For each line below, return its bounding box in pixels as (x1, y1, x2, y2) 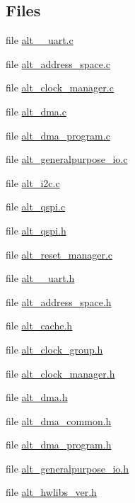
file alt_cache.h (6, 318, 73, 333)
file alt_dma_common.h (6, 413, 112, 428)
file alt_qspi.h (6, 222, 66, 237)
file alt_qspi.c (6, 199, 66, 214)
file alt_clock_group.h (6, 341, 103, 356)
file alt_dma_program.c (6, 128, 110, 142)
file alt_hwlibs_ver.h (6, 485, 97, 499)
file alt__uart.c (6, 33, 74, 47)
